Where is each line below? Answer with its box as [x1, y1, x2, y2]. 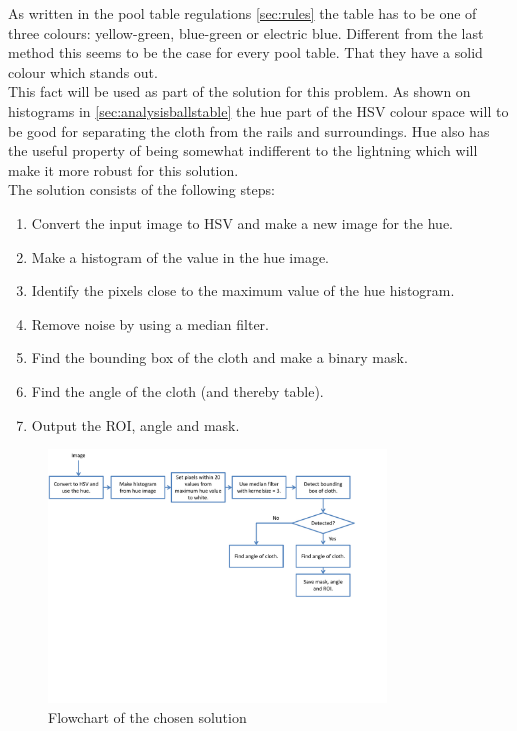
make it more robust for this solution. [8, 159, 239, 180]
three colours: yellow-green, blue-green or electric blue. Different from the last [8, 22, 484, 43]
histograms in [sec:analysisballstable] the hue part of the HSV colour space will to [8, 100, 509, 121]
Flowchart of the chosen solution [48, 707, 247, 728]
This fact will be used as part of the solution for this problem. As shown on [8, 81, 471, 102]
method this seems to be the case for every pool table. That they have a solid [8, 42, 483, 63]
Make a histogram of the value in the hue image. [31, 246, 330, 267]
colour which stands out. [8, 61, 158, 82]
